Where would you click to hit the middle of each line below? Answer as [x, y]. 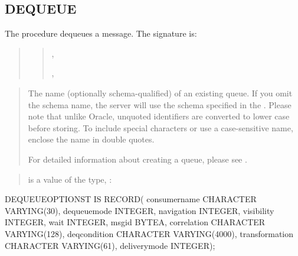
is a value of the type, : [70, 179]
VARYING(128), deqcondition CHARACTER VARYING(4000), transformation [149, 233]
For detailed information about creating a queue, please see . [137, 159]
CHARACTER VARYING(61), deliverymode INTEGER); [110, 245]
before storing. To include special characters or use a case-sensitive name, [161, 127]
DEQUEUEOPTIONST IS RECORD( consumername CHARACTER [131, 199]
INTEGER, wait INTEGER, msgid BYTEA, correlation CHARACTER [135, 222]
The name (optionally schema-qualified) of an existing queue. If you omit [160, 93]
